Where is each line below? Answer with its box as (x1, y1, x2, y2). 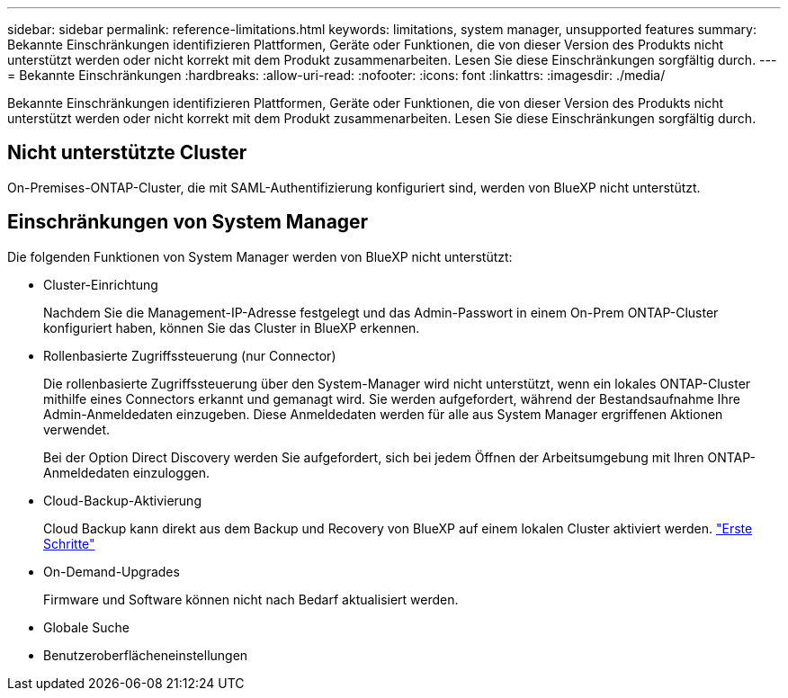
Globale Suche (43, 619, 130, 635)
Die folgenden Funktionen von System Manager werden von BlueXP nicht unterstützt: (7, 248, 513, 264)
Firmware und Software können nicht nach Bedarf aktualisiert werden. (43, 591, 459, 607)
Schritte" (43, 535, 95, 551)
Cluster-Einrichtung (43, 276, 158, 292)
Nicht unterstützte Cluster (7, 141, 247, 165)
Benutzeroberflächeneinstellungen (43, 647, 248, 663)
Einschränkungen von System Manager (7, 210, 369, 234)
